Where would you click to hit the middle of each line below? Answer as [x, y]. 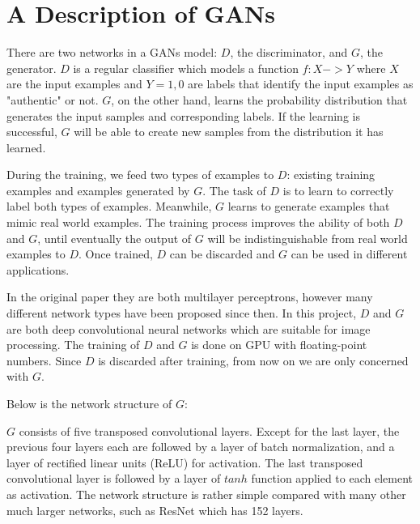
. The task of [234, 190]
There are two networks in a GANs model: [112, 52]
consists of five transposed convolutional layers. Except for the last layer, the [209, 430]
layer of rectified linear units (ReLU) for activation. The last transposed [185, 462]
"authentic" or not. [53, 99]
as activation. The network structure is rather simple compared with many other [206, 494]
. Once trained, [116, 254]
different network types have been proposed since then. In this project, [182, 313]
